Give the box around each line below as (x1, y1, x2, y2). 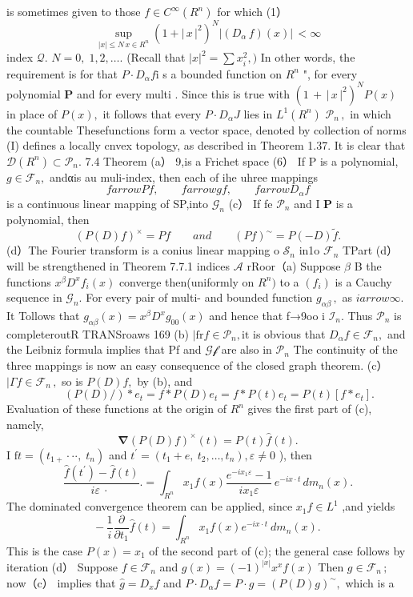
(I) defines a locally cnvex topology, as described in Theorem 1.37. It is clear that (6, 137, 406, 154)
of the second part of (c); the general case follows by (149, 542, 406, 559)
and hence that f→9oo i (209, 307, 325, 324)
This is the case (6, 542, 83, 559)
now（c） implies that (6, 574, 116, 591)
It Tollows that (6, 307, 80, 324)
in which (350, 105, 391, 122)
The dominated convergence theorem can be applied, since (6, 498, 293, 515)
